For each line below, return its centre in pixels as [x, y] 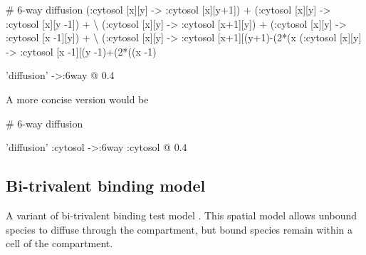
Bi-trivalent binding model [106, 186]
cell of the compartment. [59, 243]
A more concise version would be [77, 99]
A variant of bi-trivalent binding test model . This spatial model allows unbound [182, 215]
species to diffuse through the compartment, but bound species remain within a [179, 229]
